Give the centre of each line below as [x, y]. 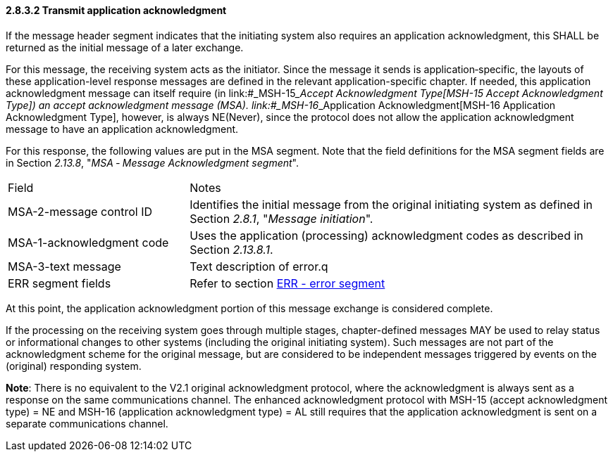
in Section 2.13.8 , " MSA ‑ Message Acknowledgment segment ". [152, 162]
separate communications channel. [87, 423]
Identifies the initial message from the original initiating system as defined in [391, 204]
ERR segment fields [60, 283]
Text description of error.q [259, 266]
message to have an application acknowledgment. [122, 129]
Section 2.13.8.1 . [231, 249]
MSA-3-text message [64, 266]
